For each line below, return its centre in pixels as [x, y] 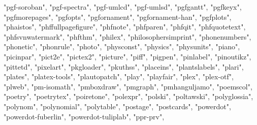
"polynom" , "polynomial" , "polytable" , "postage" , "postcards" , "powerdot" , [117, 106]
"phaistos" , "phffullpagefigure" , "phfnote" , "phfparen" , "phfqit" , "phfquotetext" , [125, 27]
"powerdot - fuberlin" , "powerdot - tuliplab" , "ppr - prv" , [84, 116]
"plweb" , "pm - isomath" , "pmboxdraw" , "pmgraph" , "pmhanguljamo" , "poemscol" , [128, 86]
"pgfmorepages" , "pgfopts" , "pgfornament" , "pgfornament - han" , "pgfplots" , [118, 17]
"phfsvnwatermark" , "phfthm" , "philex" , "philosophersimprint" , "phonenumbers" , [127, 36]
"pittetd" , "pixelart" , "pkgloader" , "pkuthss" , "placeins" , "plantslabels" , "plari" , [124, 66]
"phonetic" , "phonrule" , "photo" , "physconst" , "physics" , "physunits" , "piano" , [122, 46]
